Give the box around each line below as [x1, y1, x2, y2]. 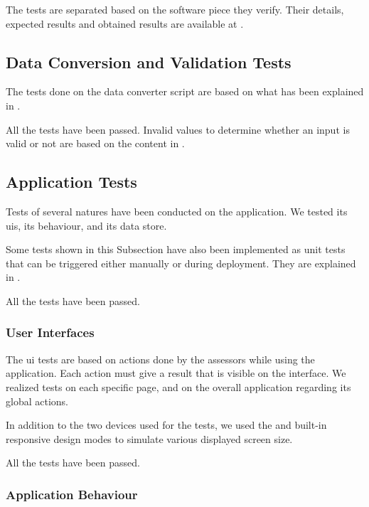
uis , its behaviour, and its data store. [6, 218, 167, 233]
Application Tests [6, 171, 137, 193]
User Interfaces [6, 324, 95, 341]
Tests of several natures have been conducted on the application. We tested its [6, 203, 348, 218]
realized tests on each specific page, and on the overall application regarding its [6, 379, 351, 394]
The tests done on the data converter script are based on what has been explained [6, 84, 364, 99]
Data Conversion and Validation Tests [6, 50, 292, 73]
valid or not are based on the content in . [6, 136, 185, 151]
